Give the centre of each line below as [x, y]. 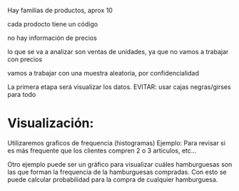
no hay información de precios [52, 38]
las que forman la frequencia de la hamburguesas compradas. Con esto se [117, 172]
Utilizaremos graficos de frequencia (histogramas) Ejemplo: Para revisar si [117, 143]
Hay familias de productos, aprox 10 [60, 10]
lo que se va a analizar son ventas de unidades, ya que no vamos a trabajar [118, 52]
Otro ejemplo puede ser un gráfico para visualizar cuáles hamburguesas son [120, 164]
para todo [22, 94]
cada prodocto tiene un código [53, 24]
